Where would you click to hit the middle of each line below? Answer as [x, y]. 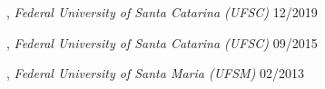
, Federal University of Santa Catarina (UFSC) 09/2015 [162, 42]
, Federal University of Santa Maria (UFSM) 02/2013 [156, 73]
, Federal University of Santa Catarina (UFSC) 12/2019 [162, 12]
